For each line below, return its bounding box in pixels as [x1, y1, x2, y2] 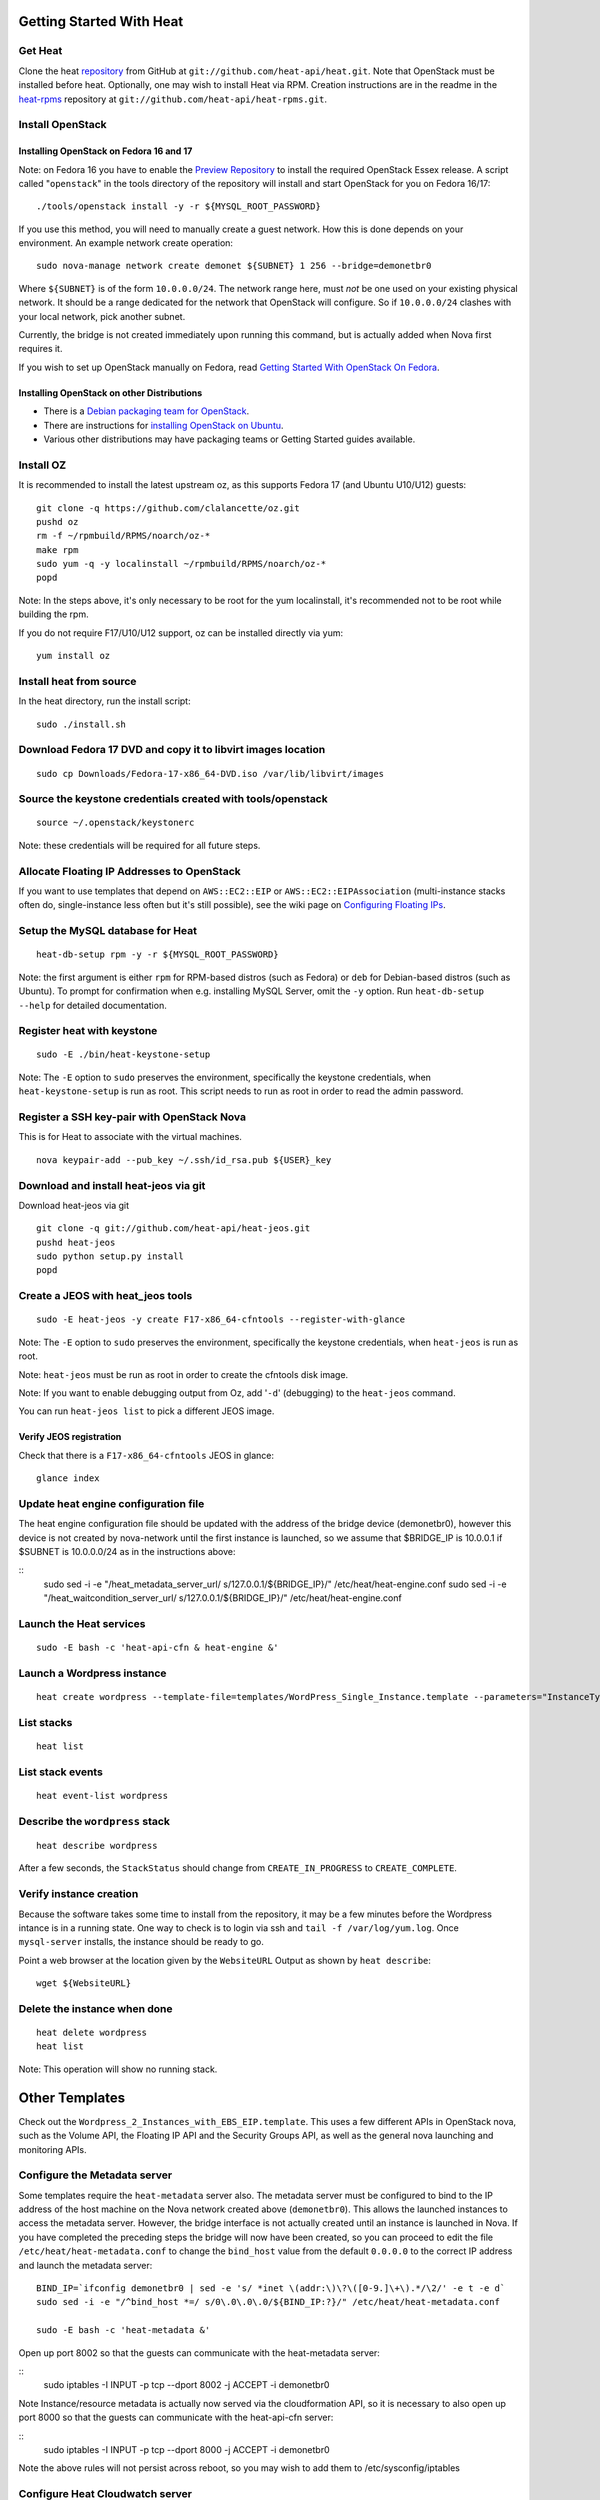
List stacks [18, 1715, 73, 1729]
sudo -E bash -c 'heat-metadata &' [36, 2325, 211, 2336]
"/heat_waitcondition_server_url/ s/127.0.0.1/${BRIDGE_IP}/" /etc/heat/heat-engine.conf [43, 1592, 402, 1604]
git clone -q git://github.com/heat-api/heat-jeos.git [36, 1223, 311, 1234]
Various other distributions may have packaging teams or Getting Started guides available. [43, 433, 416, 445]
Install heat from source [18, 674, 137, 688]
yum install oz [36, 650, 111, 662]
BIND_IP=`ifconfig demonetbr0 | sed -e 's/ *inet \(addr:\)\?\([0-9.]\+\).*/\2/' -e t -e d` [36, 2283, 506, 2294]
